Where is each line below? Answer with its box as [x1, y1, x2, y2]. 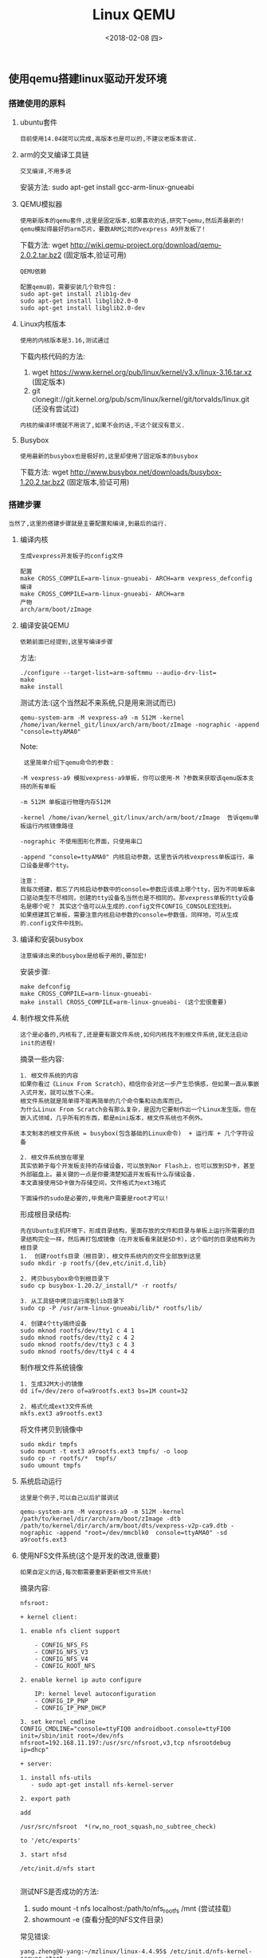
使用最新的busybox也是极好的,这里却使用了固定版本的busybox [19, 453, 198, 461]
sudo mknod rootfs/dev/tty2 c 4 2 [19, 1334, 135, 1342]
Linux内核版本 [19, 319, 66, 329]
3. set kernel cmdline [19, 1718, 96, 1726]
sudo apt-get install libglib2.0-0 [19, 297, 139, 305]
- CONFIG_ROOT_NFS [34, 1662, 96, 1670]
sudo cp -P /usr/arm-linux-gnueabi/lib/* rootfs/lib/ [19, 1304, 202, 1312]
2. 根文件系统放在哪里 [19, 1153, 85, 1161]
